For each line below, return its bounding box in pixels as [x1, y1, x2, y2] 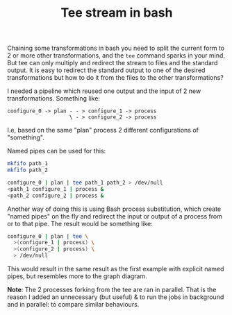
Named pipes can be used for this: [7, 147, 106, 155]
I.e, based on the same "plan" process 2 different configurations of [7, 126, 199, 135]
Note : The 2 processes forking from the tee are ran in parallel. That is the [7, 286, 217, 294]
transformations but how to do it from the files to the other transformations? [7, 74, 224, 82]
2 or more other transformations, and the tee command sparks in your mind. [7, 51, 226, 60]
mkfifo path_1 [7, 160, 49, 167]
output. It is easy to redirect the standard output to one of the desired [7, 66, 206, 74]
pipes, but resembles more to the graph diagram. [7, 272, 147, 280]
